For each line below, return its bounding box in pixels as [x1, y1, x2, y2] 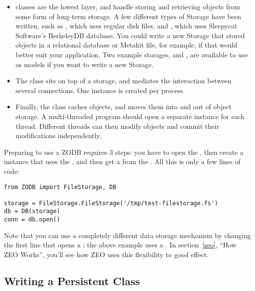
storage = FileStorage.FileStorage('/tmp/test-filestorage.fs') [4, 199, 218, 207]
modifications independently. [15, 130, 102, 141]
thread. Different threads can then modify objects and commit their [15, 121, 219, 131]
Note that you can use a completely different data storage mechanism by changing [4, 230, 251, 240]
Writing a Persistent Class [4, 273, 140, 288]
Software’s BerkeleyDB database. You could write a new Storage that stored [15, 30, 245, 40]
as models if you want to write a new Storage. [15, 59, 153, 69]
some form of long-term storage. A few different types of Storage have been [15, 11, 241, 21]
